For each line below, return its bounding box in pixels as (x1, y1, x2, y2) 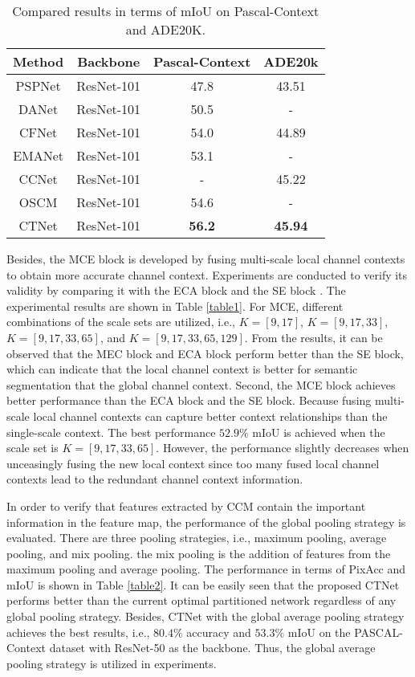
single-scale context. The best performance (6, 423, 216, 440)
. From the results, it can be (244, 328, 383, 345)
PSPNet (15, 76, 61, 95)
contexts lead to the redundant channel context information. (6, 471, 303, 487)
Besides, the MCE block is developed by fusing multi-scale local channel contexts (6, 251, 405, 267)
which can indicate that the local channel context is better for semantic (6, 361, 358, 377)
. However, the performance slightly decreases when (156, 439, 409, 456)
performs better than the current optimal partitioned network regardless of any (6, 592, 397, 609)
